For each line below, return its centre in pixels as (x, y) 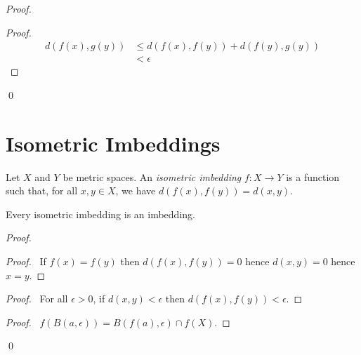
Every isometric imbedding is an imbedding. (100, 214)
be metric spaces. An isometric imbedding (152, 176)
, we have (136, 190)
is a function (313, 176)
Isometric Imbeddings (113, 143)
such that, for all (42, 190)
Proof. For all (37, 299)
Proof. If (26, 261)
